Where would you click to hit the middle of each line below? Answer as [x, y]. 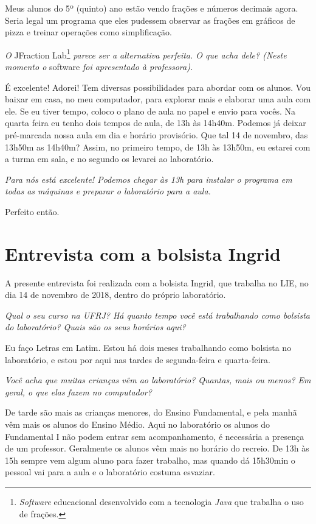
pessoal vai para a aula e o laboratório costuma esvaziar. [110, 472]
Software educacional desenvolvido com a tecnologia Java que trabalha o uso [161, 501]
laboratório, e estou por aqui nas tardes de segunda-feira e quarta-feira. [138, 359]
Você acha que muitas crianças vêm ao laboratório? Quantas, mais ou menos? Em [158, 380]
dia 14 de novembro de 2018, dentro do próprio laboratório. [115, 295]
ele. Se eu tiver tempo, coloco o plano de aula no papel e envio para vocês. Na [150, 111]
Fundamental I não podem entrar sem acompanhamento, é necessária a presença [155, 436]
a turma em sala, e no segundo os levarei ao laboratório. [109, 159]
